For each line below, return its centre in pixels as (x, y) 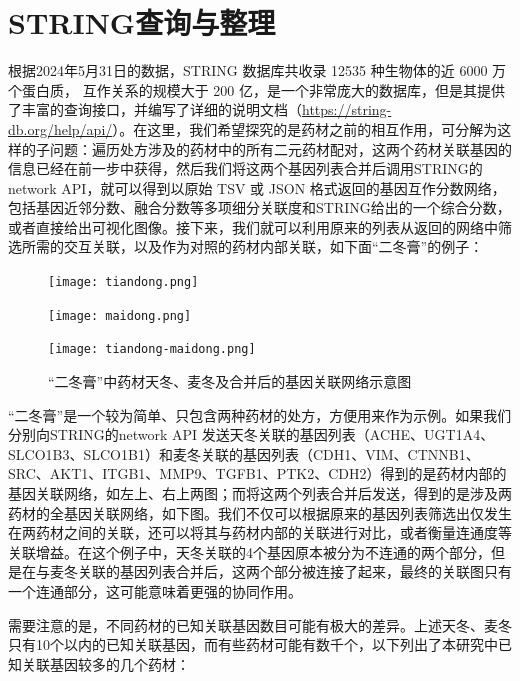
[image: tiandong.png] (123, 282)
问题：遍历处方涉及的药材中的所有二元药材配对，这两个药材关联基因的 (280, 148)
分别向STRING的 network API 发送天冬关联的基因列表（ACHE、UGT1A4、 (251, 434)
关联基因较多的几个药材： (105, 663)
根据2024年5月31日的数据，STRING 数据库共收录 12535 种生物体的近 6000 (248, 70)
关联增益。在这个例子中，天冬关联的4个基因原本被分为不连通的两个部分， (249, 551)
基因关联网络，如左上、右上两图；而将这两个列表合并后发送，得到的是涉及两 (260, 493)
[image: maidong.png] (120, 315)
